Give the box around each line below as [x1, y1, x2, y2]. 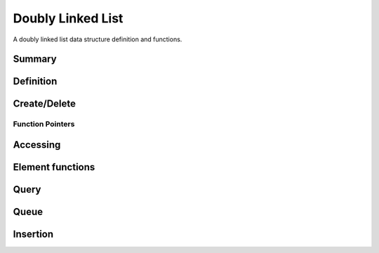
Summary [13, 53, 57, 65]
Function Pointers [13, 119, 75, 129]
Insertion [13, 228, 54, 240]
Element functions [13, 161, 95, 173]
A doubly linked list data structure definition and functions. [13, 35, 182, 43]
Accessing [13, 139, 61, 151]
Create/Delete [13, 98, 77, 110]
